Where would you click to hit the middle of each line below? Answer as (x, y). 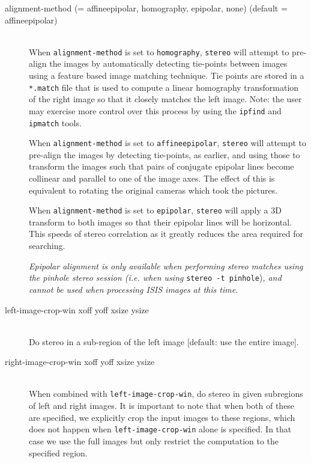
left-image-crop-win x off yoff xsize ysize (77, 309)
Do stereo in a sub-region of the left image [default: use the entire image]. (164, 341)
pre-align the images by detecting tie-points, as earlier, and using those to (165, 154)
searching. (47, 246)
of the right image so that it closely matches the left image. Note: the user (165, 99)
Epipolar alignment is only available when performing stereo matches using (166, 265)
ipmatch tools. (55, 122)
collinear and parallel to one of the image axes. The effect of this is (152, 178)
